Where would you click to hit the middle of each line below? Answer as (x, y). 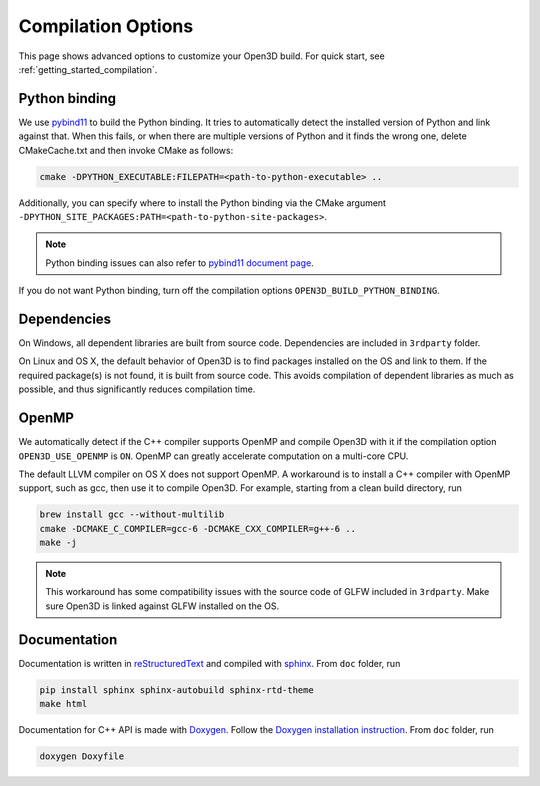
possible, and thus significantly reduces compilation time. (137, 389)
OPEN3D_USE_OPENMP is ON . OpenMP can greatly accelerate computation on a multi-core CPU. (213, 456)
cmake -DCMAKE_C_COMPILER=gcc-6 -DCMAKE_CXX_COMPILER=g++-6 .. (198, 528)
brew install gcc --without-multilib (132, 514)
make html (63, 704)
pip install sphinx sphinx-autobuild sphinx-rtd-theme (176, 689)
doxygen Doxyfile (82, 756)
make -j (58, 543)
